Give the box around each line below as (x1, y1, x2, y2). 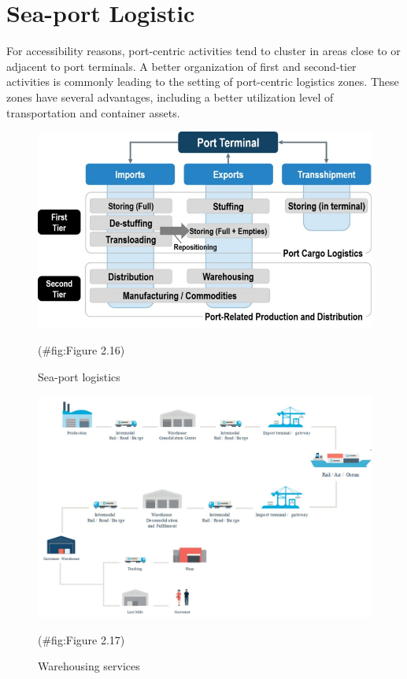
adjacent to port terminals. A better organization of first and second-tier (6, 58, 357, 74)
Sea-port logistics (38, 368, 120, 384)
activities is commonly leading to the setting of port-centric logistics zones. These (6, 73, 399, 90)
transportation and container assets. (6, 104, 180, 121)
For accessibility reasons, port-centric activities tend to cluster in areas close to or (6, 43, 401, 59)
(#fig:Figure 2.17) (38, 631, 125, 647)
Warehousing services (38, 658, 140, 674)
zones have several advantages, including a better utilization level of (6, 88, 334, 105)
